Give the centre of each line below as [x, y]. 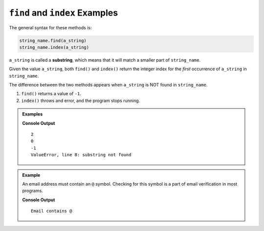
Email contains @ [52, 211]
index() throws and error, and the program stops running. [81, 101]
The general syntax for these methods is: [50, 27]
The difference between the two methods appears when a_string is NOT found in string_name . [108, 85]
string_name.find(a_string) [53, 41]
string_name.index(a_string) [54, 47]
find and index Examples [64, 13]
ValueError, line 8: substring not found [81, 155]
